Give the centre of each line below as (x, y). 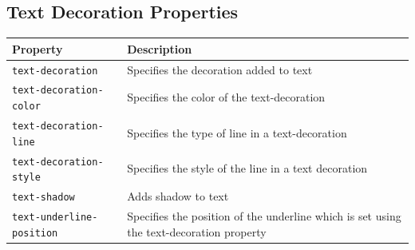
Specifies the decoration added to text (220, 69)
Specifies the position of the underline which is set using (264, 216)
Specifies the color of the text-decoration (226, 97)
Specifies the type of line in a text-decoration (237, 132)
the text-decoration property (197, 231)
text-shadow (43, 198)
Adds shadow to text (178, 196)
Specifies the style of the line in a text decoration (247, 168)
